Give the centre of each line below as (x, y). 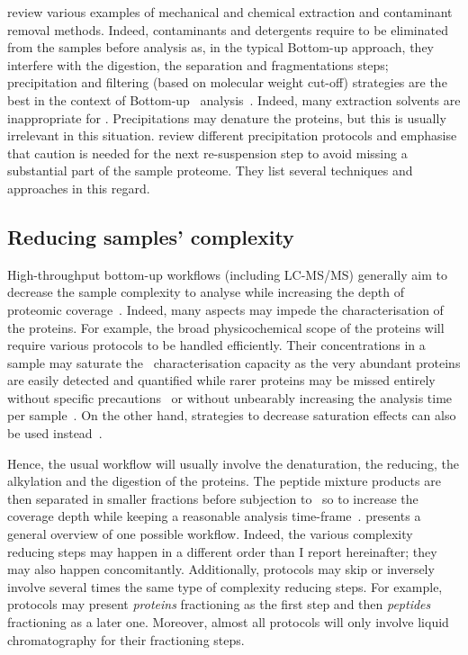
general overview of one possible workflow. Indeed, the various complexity (210, 534)
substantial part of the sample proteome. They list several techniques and (210, 170)
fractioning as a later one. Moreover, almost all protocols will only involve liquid (228, 622)
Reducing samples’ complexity (151, 236)
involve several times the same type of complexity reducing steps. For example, (225, 586)
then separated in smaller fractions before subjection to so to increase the (213, 498)
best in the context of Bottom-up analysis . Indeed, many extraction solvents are (234, 99)
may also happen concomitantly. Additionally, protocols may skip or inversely (221, 569)
